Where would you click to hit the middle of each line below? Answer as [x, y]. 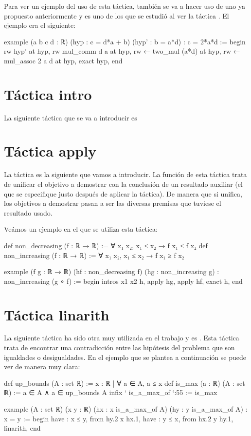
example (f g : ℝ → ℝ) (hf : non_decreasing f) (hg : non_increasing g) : [112, 271]
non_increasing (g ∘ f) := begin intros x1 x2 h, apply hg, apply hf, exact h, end [123, 281]
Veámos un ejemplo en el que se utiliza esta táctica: [81, 229]
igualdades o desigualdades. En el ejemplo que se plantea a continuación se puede [125, 357]
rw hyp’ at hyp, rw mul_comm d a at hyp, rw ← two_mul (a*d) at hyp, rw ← [122, 51]
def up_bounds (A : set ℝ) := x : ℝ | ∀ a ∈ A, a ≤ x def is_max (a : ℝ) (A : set [125, 383]
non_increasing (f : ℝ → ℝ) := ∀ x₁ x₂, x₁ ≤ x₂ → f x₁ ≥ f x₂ [94, 255]
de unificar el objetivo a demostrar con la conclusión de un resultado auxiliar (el [123, 184]
